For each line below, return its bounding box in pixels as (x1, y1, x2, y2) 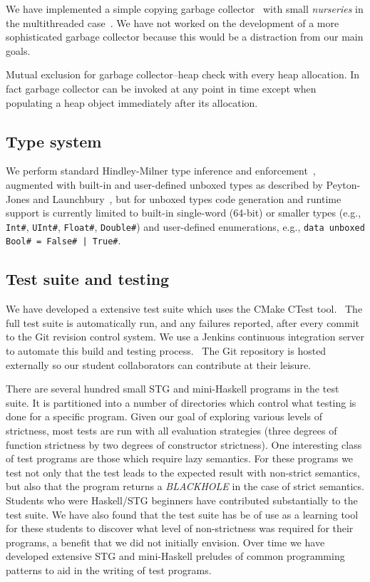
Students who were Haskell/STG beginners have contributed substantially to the (6, 492, 358, 507)
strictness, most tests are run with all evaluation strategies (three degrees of (6, 423, 337, 437)
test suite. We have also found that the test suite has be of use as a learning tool (6, 506, 359, 521)
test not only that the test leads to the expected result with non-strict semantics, (6, 464, 360, 479)
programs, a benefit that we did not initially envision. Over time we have (6, 534, 325, 549)
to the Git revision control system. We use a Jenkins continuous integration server (6, 329, 365, 344)
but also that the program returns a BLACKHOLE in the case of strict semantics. (6, 479, 364, 494)
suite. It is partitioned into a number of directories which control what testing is (6, 395, 356, 410)
